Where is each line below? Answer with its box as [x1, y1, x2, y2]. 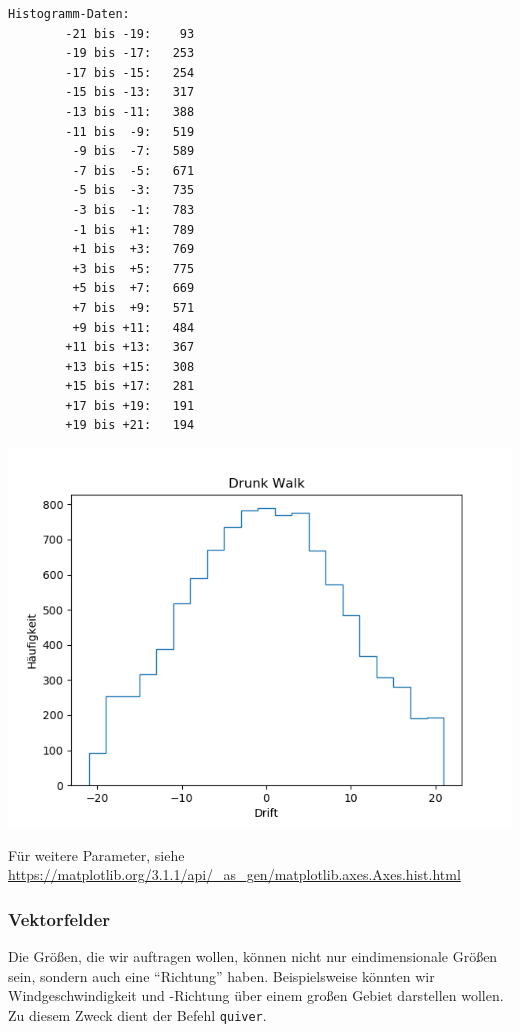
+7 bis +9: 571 [72, 300, 195, 315]
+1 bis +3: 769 [72, 242, 195, 257]
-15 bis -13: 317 [65, 85, 195, 100]
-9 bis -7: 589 [72, 144, 195, 159]
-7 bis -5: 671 [72, 163, 195, 178]
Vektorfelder [8, 906, 111, 931]
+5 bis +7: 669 [72, 281, 195, 296]
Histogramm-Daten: [8, 7, 130, 21]
